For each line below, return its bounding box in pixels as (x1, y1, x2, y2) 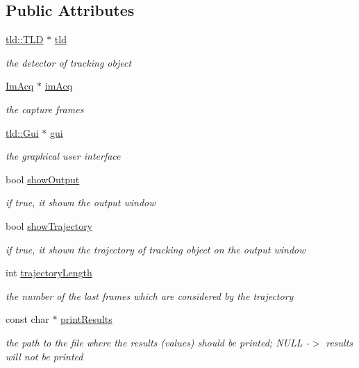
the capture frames (6, 101, 84, 116)
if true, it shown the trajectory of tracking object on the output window (6, 242, 306, 256)
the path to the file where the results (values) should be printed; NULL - (6, 335, 310, 349)
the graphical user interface (6, 149, 121, 163)
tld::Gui (6, 125, 39, 140)
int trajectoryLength (6, 265, 92, 280)
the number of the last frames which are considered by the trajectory (6, 288, 294, 303)
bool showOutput (6, 172, 80, 186)
